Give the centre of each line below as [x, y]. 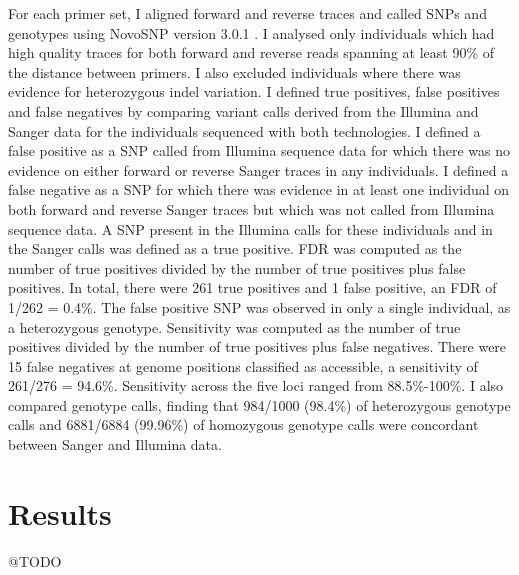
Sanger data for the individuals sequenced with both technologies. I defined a [244, 130]
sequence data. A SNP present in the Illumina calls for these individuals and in [250, 228]
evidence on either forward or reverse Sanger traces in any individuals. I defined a [258, 169]
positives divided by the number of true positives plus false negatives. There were [257, 346]
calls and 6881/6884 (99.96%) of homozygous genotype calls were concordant [243, 424]
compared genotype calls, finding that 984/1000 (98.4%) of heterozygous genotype [259, 404]
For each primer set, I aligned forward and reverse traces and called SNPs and [247, 13]
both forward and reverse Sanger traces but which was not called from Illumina [251, 208]
